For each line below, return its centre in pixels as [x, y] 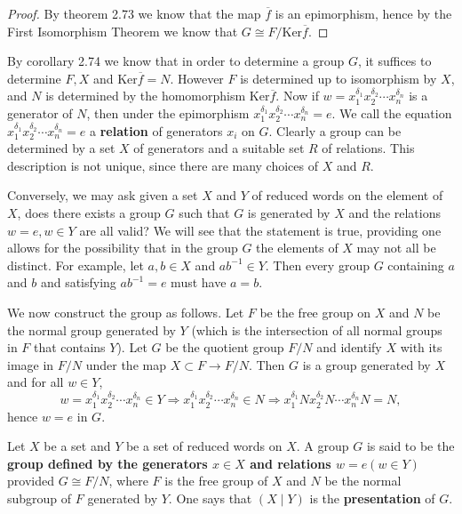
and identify [349, 347]
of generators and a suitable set [219, 148]
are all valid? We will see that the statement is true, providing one [260, 230]
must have [199, 282]
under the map [126, 364]
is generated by [289, 212]
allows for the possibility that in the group [123, 248]
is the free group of [216, 481]
